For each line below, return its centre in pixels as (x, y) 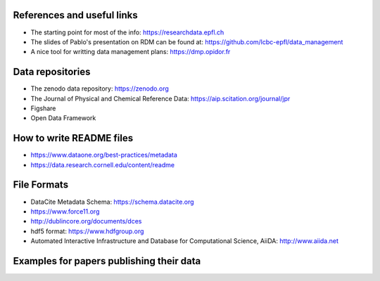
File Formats (41, 185)
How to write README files (73, 138)
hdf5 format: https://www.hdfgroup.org (87, 231)
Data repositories (52, 72)
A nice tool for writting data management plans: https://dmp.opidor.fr (131, 52)
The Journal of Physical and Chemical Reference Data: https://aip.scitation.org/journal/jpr (160, 98)
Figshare (43, 108)
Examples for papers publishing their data (107, 261)
